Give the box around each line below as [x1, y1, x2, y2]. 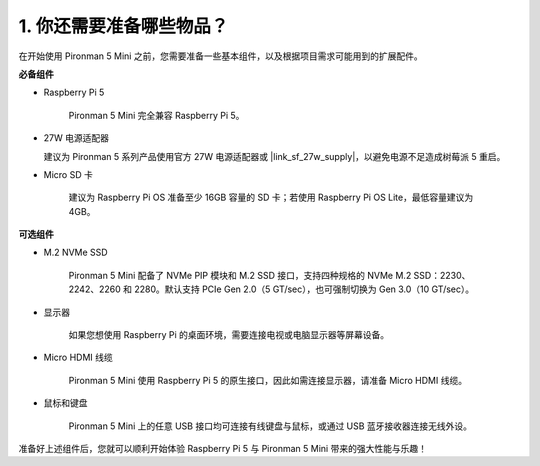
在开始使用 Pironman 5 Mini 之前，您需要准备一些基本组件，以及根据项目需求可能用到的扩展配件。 [18, 50, 424, 62]
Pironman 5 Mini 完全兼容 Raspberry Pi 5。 [68, 109, 245, 121]
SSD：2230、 [413, 269, 471, 281]
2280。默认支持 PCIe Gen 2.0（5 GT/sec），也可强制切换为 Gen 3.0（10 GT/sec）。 [133, 283, 475, 295]
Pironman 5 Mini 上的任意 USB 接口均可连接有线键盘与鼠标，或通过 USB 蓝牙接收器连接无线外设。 [68, 420, 473, 432]
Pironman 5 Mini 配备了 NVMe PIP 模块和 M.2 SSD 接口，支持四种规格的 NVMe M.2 [68, 269, 412, 281]
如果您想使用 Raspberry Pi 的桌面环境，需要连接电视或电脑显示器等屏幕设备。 [68, 329, 390, 341]
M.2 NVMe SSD [43, 246, 109, 259]
